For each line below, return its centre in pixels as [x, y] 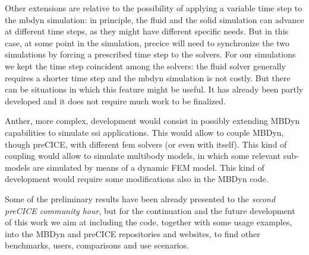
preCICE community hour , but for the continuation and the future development [150, 210]
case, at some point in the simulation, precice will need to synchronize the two [147, 42]
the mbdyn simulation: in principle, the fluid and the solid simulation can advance [154, 19]
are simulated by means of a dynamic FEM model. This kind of [149, 167]
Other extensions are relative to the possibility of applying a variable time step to [154, 8]
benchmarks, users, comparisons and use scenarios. [97, 245]
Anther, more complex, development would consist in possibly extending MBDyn [152, 121]
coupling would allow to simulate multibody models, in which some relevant [143, 156]
